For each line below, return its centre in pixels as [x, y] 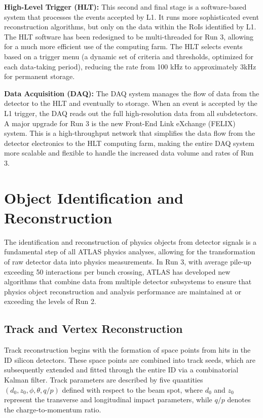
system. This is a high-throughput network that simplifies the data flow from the [130, 133]
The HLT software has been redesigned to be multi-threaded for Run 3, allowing [129, 36]
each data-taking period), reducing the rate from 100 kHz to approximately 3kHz [130, 66]
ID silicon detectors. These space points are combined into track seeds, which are [130, 359]
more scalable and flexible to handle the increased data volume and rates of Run [129, 153]
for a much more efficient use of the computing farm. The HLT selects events [123, 46]
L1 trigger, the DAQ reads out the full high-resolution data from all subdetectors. [131, 113]
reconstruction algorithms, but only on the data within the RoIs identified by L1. [130, 27]
